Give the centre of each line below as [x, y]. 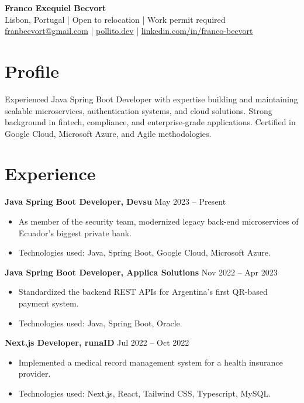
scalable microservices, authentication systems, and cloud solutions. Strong [139, 110]
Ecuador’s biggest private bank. [75, 232]
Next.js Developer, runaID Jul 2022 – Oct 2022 [97, 342]
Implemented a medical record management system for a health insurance [151, 362]
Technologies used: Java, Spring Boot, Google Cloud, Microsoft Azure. [144, 252]
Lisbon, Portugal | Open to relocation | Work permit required [115, 19]
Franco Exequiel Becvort [56, 8]
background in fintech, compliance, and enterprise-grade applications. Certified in [150, 122]
